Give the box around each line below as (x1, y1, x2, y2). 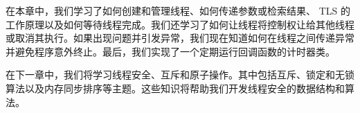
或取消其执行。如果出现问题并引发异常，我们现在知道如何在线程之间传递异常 (6, 31, 354, 45)
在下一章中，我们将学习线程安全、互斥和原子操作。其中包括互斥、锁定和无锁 (6, 67, 354, 82)
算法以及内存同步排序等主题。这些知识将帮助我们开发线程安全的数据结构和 (6, 80, 345, 95)
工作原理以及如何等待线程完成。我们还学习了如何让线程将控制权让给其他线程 (6, 17, 354, 31)
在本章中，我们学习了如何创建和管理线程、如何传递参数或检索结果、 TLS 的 (6, 3, 350, 17)
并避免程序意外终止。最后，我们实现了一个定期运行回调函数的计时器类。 (6, 44, 335, 58)
